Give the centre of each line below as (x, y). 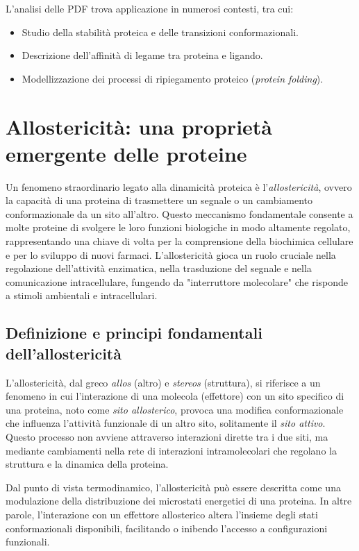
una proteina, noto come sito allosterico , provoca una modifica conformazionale (175, 409)
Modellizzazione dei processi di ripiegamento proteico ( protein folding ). (173, 78)
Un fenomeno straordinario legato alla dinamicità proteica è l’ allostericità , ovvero (179, 186)
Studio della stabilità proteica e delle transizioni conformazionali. (160, 32)
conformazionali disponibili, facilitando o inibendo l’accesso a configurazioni (167, 528)
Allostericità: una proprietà (139, 126)
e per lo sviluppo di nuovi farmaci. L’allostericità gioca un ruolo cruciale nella (171, 254)
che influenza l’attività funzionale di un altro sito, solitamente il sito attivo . (166, 423)
